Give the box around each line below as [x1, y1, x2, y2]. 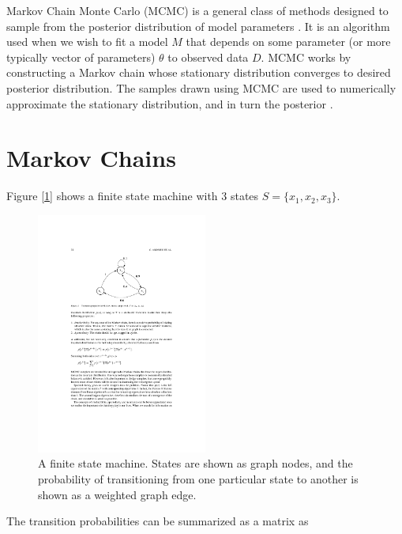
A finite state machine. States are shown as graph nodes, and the [38, 455, 353, 472]
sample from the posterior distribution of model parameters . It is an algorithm [6, 17, 390, 34]
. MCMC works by [261, 48, 351, 65]
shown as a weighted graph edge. [38, 486, 197, 502]
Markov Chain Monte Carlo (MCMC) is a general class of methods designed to [6, 2, 389, 18]
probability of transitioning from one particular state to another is [38, 471, 359, 487]
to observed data [167, 48, 249, 65]
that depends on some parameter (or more [186, 33, 391, 50]
